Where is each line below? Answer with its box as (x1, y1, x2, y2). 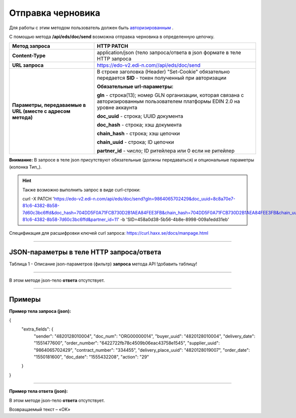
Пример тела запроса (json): (9, 308, 72, 314)
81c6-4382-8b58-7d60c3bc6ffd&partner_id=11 (22, 216, 118, 222)
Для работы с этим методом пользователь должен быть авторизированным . (9, 25, 174, 31)
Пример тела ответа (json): (9, 388, 68, 394)
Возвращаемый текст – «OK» (9, 406, 71, 412)
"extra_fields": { (21, 326, 54, 332)
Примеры (9, 295, 41, 303)
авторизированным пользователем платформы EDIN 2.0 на (97, 98, 240, 105)
